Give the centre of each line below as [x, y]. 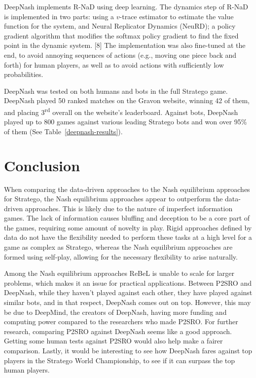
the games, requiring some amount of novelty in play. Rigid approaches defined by [128, 227]
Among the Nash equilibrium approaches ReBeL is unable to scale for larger [119, 273]
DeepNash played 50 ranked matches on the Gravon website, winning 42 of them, [127, 100]
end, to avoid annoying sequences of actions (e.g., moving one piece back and [120, 55]
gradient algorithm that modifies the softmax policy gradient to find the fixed [121, 35]
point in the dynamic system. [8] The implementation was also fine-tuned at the [125, 45]
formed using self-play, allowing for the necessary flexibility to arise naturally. [121, 256]
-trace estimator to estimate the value [177, 16]
